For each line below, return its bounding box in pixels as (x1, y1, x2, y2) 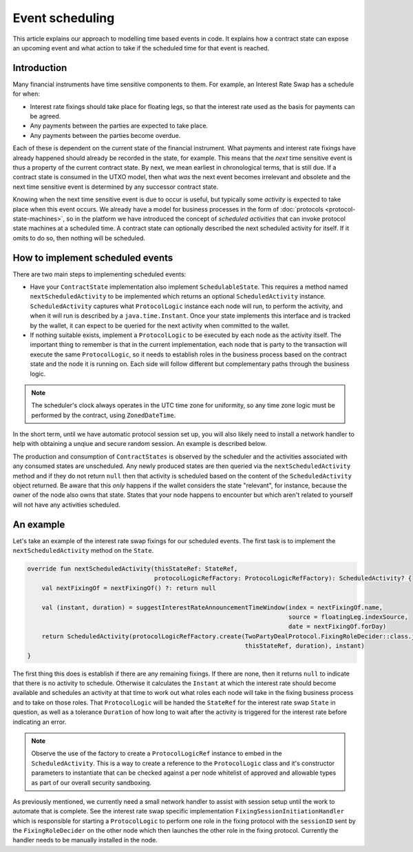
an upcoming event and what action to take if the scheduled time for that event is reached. (12, 43, 270, 52)
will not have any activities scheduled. (12, 500, 120, 509)
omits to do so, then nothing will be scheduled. (12, 234, 146, 242)
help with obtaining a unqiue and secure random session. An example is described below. (12, 440, 267, 448)
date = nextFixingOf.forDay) (288, 622, 387, 631)
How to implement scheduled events (12, 252, 173, 263)
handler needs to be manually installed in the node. (12, 836, 158, 844)
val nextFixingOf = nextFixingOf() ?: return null (41, 584, 216, 592)
